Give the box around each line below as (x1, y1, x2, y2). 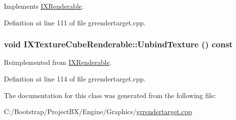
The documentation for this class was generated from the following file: (4, 90, 216, 100)
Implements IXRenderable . (4, 1, 84, 11)
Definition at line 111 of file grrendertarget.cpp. (4, 17, 146, 27)
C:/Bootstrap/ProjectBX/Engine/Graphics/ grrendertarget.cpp (4, 106, 192, 117)
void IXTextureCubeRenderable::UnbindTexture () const (4, 38, 233, 50)
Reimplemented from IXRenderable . (4, 57, 112, 67)
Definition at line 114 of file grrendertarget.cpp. (4, 74, 146, 83)
